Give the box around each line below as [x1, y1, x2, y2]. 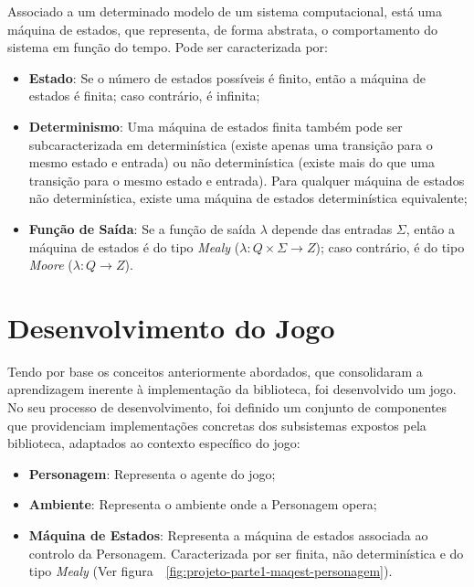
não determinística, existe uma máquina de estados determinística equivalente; [28, 188, 468, 208]
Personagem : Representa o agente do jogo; [28, 464, 276, 483]
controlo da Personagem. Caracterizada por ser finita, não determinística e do [28, 543, 464, 562]
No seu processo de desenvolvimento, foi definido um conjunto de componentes [7, 398, 448, 417]
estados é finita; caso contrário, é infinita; [28, 86, 260, 105]
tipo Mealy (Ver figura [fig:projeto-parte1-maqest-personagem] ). [28, 561, 393, 581]
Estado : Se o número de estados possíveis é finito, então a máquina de [28, 68, 426, 87]
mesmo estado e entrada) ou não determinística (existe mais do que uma [28, 153, 435, 172]
